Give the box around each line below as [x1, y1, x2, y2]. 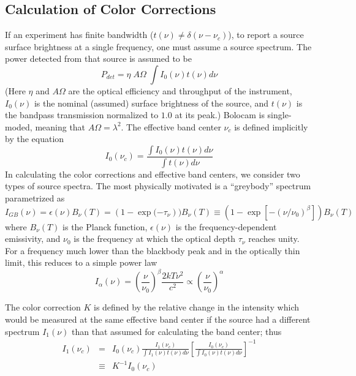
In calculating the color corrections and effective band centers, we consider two [5, 167, 300, 180]
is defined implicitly [234, 120, 308, 133]
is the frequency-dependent [175, 220, 277, 233]
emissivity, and [5, 232, 61, 245]
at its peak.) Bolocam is [175, 108, 265, 121]
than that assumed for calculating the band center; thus [72, 325, 282, 337]
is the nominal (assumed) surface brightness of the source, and [34, 96, 269, 109]
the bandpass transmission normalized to [5, 108, 159, 121]
